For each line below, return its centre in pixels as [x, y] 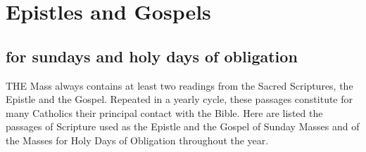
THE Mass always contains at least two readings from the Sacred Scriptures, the [179, 85]
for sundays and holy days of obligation [152, 56]
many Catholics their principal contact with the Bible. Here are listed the [164, 112]
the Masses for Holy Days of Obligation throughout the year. [137, 140]
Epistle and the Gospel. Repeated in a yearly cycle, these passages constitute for [179, 99]
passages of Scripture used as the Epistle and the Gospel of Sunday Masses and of [183, 126]
